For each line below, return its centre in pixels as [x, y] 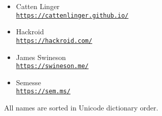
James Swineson [41, 57]
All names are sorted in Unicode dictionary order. [81, 107]
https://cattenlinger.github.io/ [72, 15]
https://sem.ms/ [43, 92]
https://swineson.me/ [52, 66]
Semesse [28, 82]
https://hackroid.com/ [54, 41]
